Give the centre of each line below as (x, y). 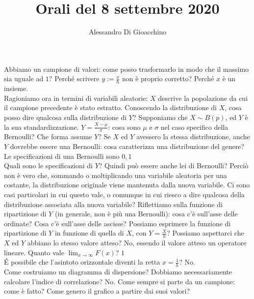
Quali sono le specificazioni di (48, 165)
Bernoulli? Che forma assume (48, 136)
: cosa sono (124, 127)
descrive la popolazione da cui (203, 98)
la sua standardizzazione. (41, 127)
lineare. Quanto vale (34, 252)
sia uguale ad (24, 78)
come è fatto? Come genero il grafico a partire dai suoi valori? (97, 291)
